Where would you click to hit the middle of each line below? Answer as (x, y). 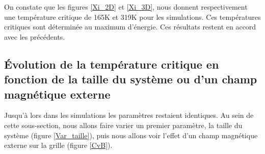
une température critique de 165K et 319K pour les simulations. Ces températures (132, 17)
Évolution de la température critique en (112, 64)
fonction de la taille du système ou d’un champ (131, 79)
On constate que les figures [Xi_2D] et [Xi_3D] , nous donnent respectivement (126, 7)
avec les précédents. (35, 36)
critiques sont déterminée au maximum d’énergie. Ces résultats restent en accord (130, 27)
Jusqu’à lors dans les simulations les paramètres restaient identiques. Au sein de (129, 115)
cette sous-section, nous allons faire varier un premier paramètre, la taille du (123, 125)
